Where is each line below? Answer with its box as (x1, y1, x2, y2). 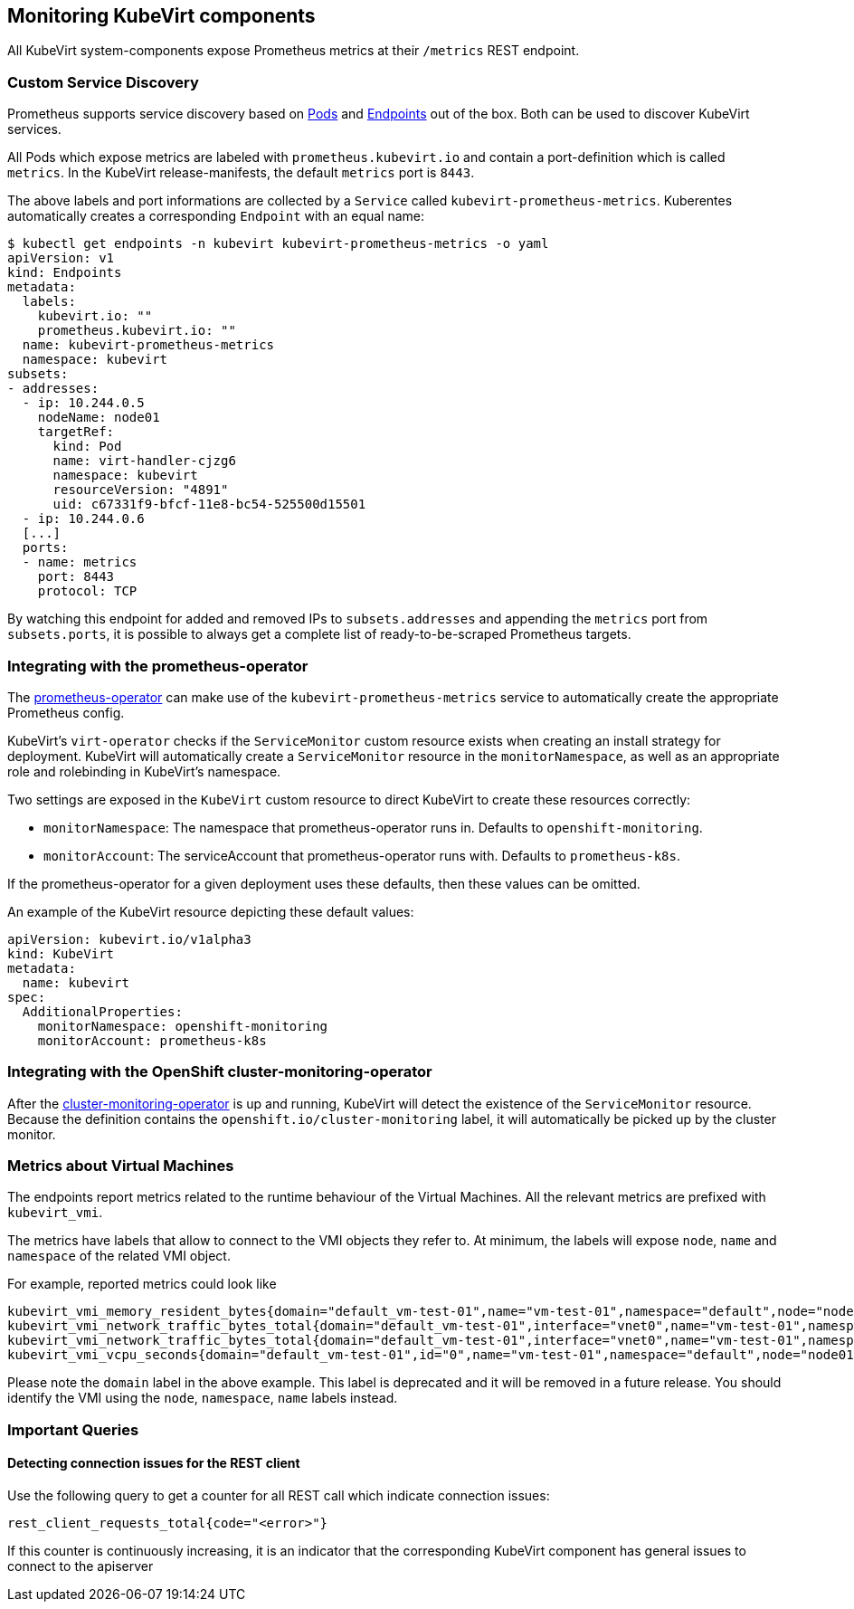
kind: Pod (52, 439, 122, 454)
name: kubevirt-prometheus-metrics (22, 338, 275, 353)
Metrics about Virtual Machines (7, 1157, 234, 1176)
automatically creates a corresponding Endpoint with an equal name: (7, 208, 425, 224)
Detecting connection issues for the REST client (7, 1455, 300, 1471)
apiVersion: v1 (7, 251, 115, 266)
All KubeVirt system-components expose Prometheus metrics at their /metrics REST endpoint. (7, 43, 580, 59)
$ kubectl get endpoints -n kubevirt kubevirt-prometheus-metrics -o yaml (7, 236, 549, 252)
